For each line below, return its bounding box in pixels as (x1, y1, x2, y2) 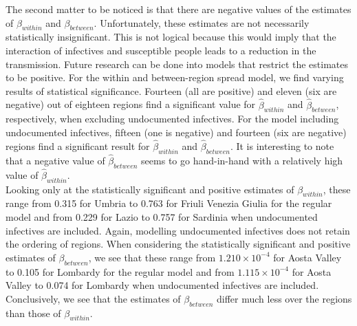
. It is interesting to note (230, 138, 334, 153)
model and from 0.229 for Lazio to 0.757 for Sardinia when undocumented (6, 210, 318, 224)
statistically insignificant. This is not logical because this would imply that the (6, 30, 336, 44)
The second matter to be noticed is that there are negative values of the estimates (6, 2, 351, 16)
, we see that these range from (88, 250, 216, 264)
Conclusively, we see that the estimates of (6, 291, 181, 305)
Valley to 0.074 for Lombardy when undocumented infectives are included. (6, 278, 319, 292)
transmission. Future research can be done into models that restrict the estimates (6, 56, 349, 71)
